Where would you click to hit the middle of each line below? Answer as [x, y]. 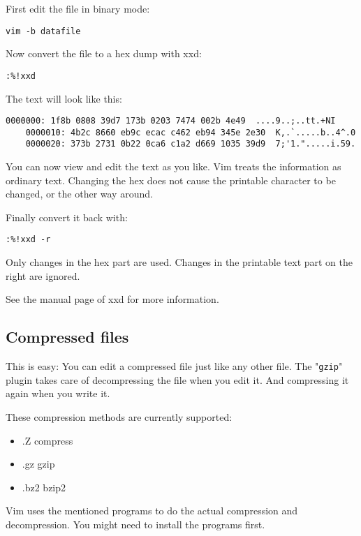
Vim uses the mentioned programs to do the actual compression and [152, 511]
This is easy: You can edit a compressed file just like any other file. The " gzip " [174, 366]
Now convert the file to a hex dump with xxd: [104, 53]
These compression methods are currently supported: [119, 416]
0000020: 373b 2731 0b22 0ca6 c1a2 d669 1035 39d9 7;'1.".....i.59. [191, 144]
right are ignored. [43, 275]
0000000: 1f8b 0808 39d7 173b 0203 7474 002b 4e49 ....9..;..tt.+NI [171, 121]
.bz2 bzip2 [44, 487]
